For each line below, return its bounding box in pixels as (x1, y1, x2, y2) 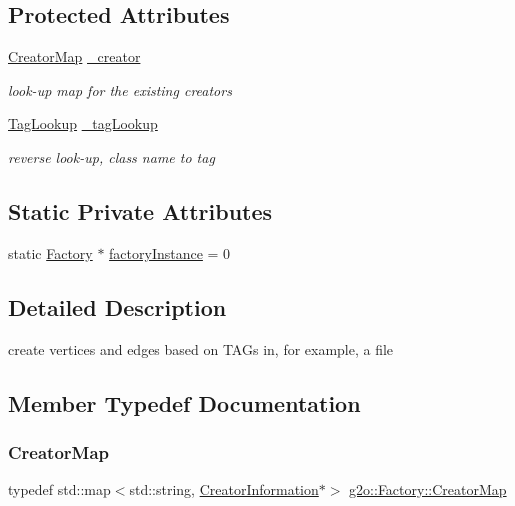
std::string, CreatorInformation (129, 479, 319, 500)
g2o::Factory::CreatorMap (349, 479, 507, 500)
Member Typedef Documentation (8, 387, 361, 418)
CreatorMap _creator (8, 46, 141, 67)
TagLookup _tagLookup (8, 113, 158, 134)
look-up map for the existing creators (8, 79, 232, 100)
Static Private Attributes (8, 195, 273, 226)
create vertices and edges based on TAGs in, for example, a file (8, 338, 394, 359)
